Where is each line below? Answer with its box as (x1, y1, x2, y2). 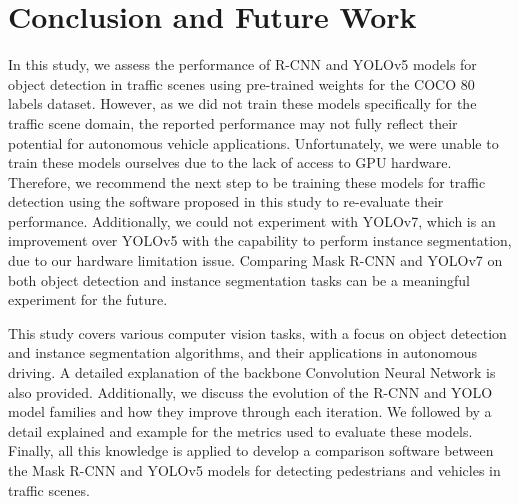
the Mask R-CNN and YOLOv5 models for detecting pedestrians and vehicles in (8, 460, 501, 480)
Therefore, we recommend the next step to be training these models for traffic (8, 171, 486, 192)
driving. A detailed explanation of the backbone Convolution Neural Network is (8, 362, 496, 383)
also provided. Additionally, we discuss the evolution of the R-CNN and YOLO (8, 381, 493, 402)
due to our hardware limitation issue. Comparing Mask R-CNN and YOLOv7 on (8, 250, 503, 271)
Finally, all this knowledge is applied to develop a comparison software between (8, 440, 494, 461)
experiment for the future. (8, 289, 168, 310)
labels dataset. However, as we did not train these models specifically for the (8, 93, 477, 114)
